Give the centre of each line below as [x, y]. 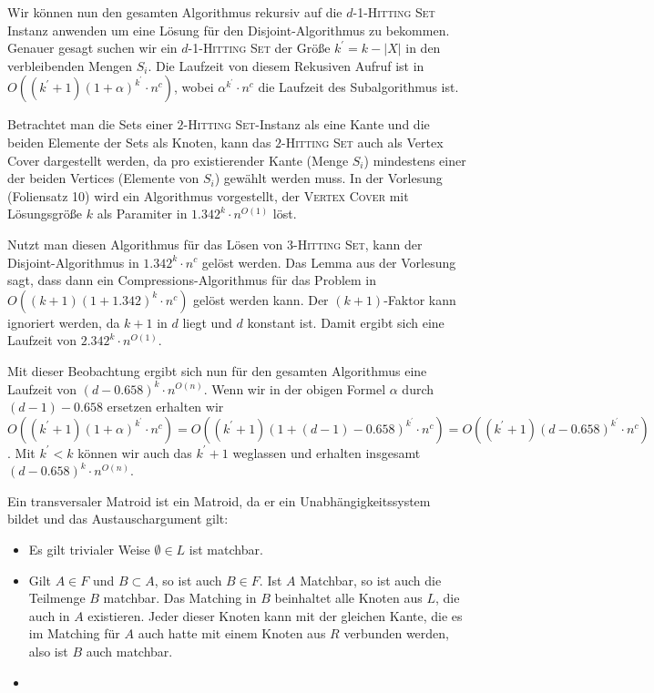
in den [423, 48]
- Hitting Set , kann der [358, 244]
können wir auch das [135, 452]
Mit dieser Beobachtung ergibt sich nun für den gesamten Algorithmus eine [217, 370]
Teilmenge [57, 598]
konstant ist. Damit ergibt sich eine [346, 322]
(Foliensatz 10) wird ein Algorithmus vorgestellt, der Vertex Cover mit [208, 195]
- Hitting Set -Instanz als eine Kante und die [307, 124]
